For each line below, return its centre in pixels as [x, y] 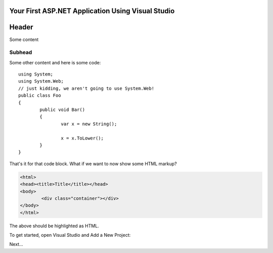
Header [21, 27]
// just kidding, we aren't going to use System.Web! [86, 88]
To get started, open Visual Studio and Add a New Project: [70, 235]
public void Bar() [62, 110]
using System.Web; [41, 81]
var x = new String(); [89, 124]
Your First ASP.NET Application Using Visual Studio [92, 11]
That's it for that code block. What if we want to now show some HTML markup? [93, 164]
